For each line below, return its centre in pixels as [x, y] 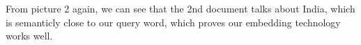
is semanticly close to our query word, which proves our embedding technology [173, 22]
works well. [29, 36]
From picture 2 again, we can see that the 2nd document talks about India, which [180, 8]
